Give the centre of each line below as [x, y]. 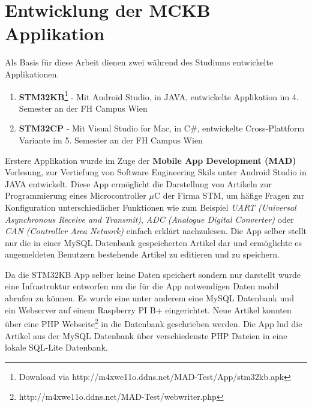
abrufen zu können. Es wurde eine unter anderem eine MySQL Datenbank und [149, 298]
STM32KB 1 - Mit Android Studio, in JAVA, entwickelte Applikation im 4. [159, 95]
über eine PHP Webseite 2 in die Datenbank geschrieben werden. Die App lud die [154, 323]
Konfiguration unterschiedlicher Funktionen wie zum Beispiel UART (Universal [151, 207]
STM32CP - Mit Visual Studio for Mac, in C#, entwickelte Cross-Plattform [162, 128]
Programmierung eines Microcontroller [76, 195]
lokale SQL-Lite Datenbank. [56, 347]
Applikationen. [32, 74]
